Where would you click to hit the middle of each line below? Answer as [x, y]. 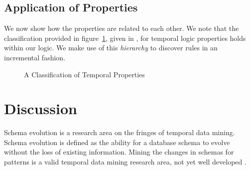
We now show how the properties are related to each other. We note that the [122, 28]
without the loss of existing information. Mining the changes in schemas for [119, 152]
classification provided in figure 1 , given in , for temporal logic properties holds [125, 38]
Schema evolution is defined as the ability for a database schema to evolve [117, 142]
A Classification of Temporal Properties [84, 74]
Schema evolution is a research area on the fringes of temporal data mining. [120, 132]
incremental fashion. [35, 57]
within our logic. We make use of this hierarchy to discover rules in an [111, 48]
